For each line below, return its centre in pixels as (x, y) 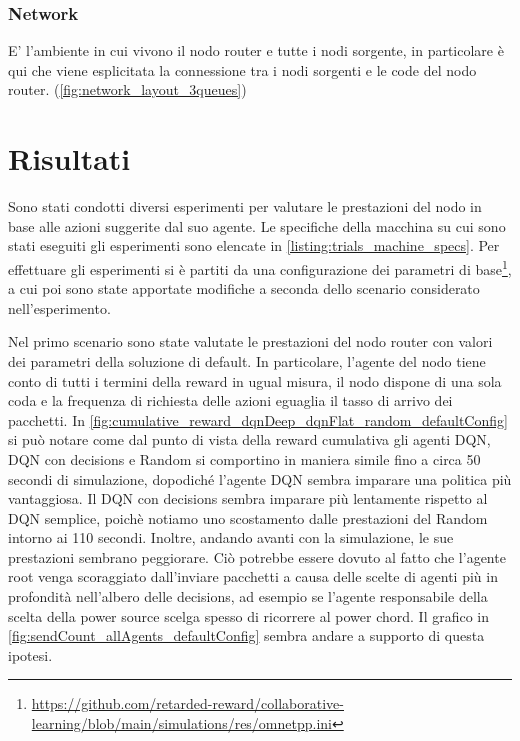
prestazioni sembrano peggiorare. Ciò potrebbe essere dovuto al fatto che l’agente (257, 556)
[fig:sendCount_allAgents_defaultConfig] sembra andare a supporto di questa (246, 635)
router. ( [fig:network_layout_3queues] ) (127, 89)
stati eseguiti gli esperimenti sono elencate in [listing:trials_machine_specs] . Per (254, 245)
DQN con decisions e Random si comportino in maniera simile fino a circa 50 (244, 458)
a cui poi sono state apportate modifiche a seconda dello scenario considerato (244, 288)
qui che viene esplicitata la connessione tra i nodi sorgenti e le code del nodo (242, 69)
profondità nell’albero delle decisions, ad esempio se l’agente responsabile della (248, 596)
